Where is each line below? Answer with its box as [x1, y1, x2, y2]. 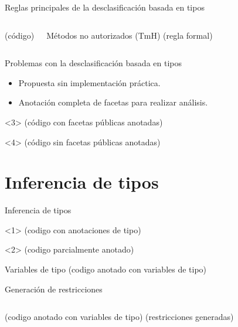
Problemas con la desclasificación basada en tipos [5, 57, 182, 69]
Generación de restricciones [5, 282, 103, 295]
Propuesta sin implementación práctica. [18, 76, 161, 88]
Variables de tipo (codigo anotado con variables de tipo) [5, 263, 207, 275]
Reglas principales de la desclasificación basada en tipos [5, 1, 205, 13]
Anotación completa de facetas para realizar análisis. [18, 96, 208, 108]
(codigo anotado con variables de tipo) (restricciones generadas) [5, 311, 234, 323]
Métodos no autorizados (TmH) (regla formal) [46, 29, 213, 41]
